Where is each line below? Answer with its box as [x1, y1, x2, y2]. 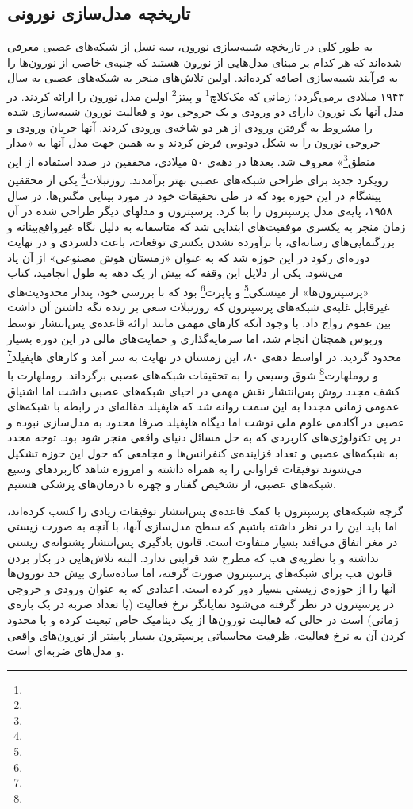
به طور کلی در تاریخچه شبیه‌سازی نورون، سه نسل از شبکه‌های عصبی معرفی [7, 38, 373, 55]
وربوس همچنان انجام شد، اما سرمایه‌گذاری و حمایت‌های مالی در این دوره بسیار [7, 329, 384, 346]
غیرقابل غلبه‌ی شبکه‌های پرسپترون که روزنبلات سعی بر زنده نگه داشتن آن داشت [7, 299, 390, 315]
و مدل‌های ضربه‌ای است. [7, 642, 124, 659]
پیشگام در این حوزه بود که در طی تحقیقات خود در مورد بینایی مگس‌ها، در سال [7, 187, 382, 203]
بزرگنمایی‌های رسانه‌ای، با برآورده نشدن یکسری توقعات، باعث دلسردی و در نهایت [7, 233, 395, 250]
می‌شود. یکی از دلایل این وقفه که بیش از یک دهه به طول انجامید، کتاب [7, 264, 343, 281]
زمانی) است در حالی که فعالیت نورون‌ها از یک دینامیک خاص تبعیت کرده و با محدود [7, 611, 399, 627]
